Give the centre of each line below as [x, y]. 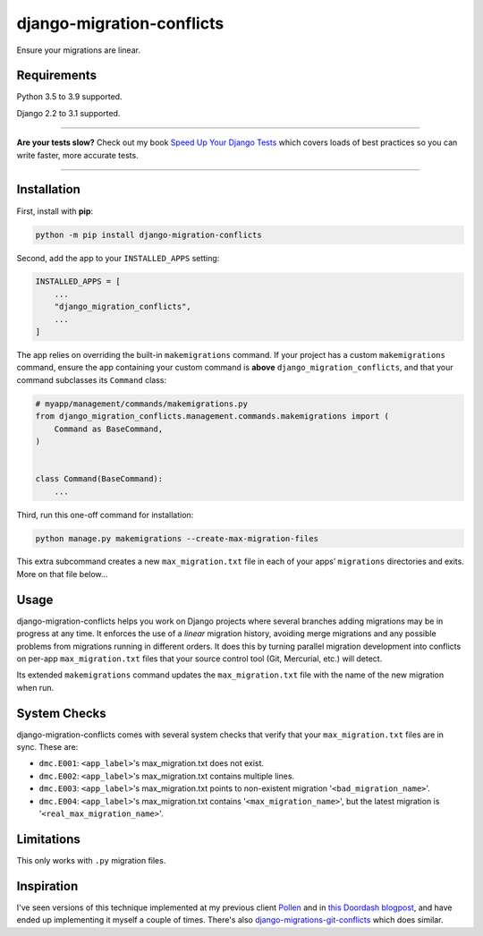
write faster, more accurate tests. [77, 155]
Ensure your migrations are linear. [78, 50]
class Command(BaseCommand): [99, 479]
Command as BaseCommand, [109, 429]
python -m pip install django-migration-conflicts [149, 234]
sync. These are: [47, 747]
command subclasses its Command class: [92, 379]
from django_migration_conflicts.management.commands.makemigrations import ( [212, 417]
